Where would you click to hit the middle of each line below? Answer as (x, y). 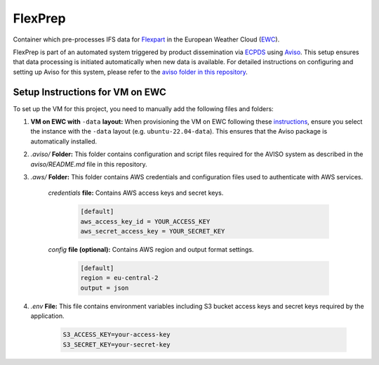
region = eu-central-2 (119, 278)
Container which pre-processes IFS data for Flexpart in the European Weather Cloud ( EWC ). (146, 39)
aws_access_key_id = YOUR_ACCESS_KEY (145, 221)
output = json (105, 288)
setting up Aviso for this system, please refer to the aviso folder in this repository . (131, 72)
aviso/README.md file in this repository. (89, 164)
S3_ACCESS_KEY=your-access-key (117, 335)
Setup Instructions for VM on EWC (89, 92)
